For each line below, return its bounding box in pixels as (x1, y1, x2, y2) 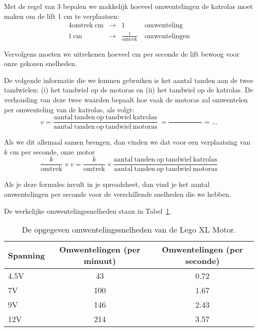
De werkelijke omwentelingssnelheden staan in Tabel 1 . (4, 205, 172, 216)
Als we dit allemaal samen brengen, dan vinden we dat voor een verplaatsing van (4, 137, 251, 147)
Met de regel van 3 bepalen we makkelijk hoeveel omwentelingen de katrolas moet (4, 1, 253, 11)
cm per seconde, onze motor (9, 146, 95, 157)
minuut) (83, 255, 116, 267)
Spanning (8, 249, 45, 261)
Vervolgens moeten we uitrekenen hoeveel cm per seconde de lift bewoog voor (4, 48, 240, 59)
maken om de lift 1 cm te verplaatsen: (4, 10, 120, 21)
